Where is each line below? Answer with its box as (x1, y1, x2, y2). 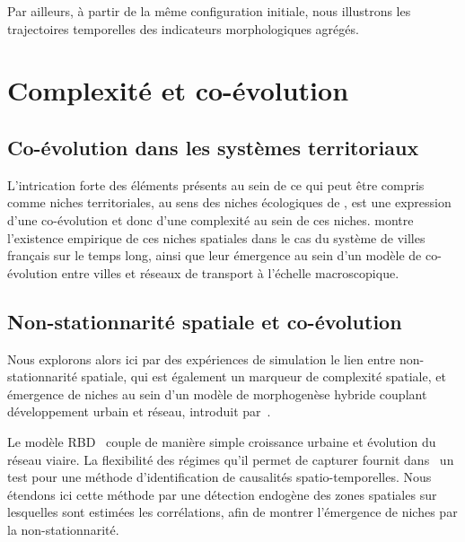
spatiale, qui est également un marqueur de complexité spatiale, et (81, 367, 446, 386)
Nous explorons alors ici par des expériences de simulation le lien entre (7, 349, 396, 368)
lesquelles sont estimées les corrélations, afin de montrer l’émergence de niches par (7, 503, 458, 521)
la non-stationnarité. (7, 520, 119, 538)
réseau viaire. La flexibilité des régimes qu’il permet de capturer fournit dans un (7, 450, 454, 468)
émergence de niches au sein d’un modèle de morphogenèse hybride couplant (7, 384, 427, 403)
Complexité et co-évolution (7, 72, 349, 109)
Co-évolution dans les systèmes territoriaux (7, 133, 419, 161)
